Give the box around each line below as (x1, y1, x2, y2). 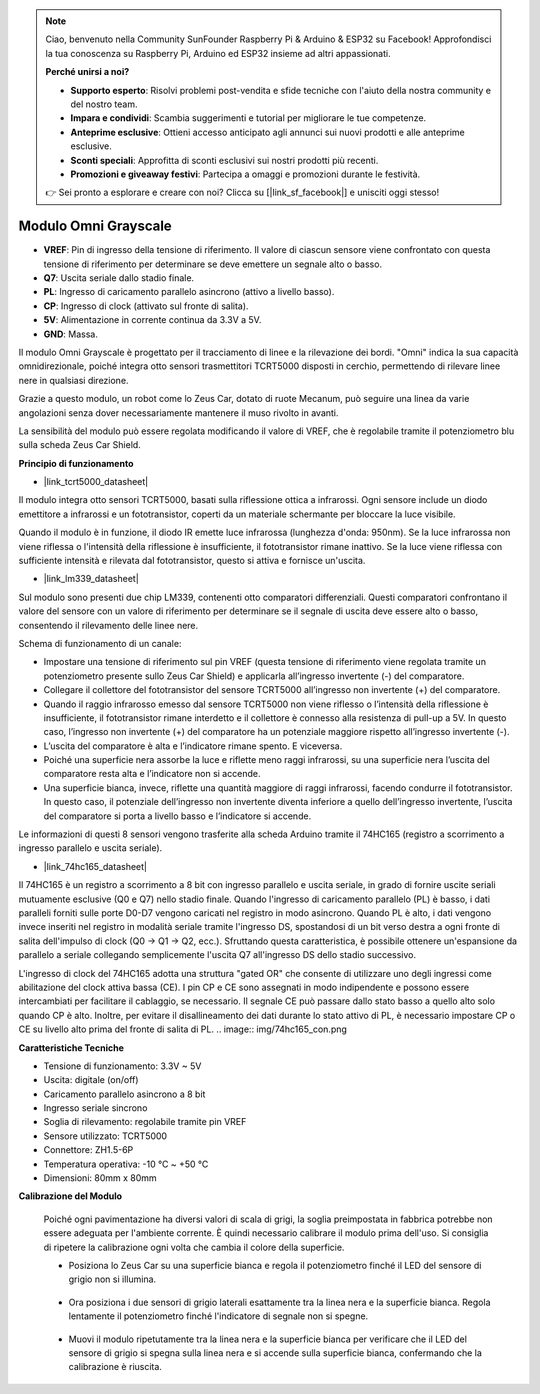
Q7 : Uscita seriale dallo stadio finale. (43, 271, 195, 284)
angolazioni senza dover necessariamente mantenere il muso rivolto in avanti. (18, 406, 339, 419)
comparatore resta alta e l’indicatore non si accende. (43, 768, 261, 780)
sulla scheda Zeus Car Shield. (18, 439, 142, 451)
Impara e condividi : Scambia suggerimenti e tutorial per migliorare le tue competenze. (70, 112, 427, 124)
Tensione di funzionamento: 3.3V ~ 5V (43, 1060, 202, 1072)
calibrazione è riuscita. (68, 1361, 162, 1373)
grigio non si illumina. (68, 1273, 157, 1285)
